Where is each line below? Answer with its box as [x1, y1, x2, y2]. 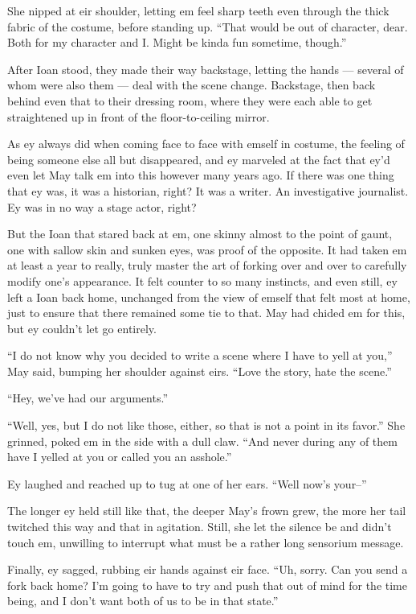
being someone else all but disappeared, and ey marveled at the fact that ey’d [7, 150, 390, 167]
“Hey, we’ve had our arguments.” [7, 389, 169, 406]
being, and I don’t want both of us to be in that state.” [7, 592, 279, 609]
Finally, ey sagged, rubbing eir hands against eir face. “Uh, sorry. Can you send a [7, 561, 408, 578]
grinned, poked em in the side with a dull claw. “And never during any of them [7, 432, 398, 449]
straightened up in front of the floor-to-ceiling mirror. [7, 108, 270, 125]
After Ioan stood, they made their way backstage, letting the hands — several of [7, 60, 404, 77]
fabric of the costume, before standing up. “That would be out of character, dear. [7, 18, 408, 35]
